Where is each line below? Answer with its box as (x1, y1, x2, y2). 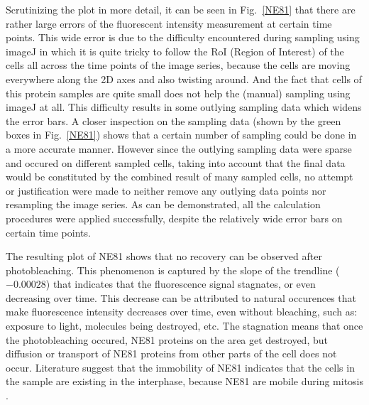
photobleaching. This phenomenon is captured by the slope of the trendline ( (6, 262, 340, 277)
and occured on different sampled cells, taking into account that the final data (6, 155, 346, 170)
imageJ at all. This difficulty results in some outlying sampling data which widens (6, 99, 362, 114)
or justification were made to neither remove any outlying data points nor (6, 183, 326, 198)
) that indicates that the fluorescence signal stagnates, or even (45, 276, 316, 291)
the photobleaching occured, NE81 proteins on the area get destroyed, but (6, 332, 328, 347)
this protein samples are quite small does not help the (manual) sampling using (6, 85, 351, 100)
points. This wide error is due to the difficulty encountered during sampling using (6, 30, 360, 45)
